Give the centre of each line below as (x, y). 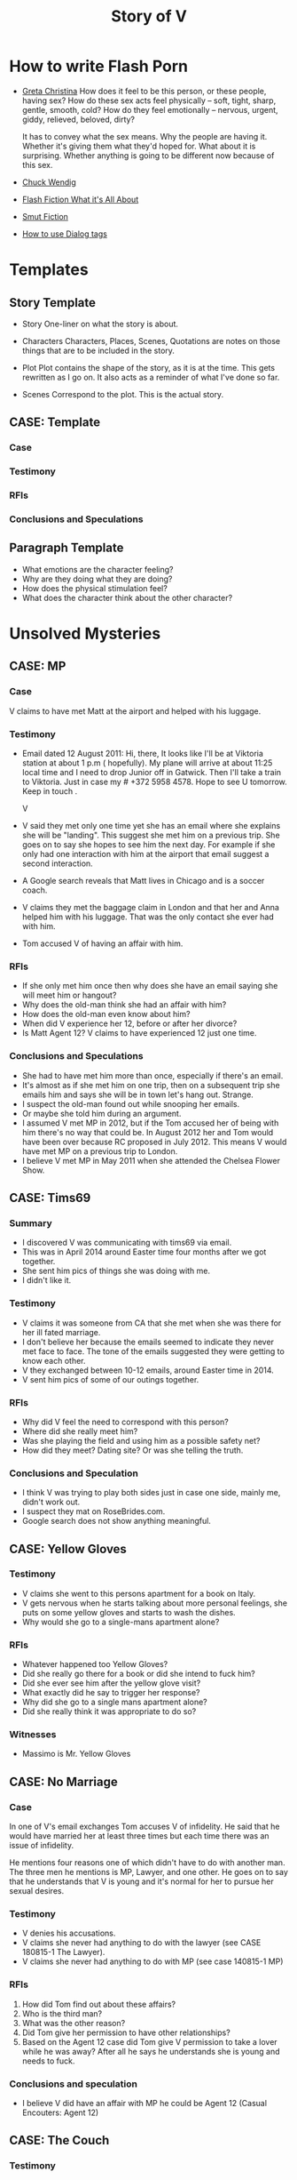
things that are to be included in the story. (98, 350)
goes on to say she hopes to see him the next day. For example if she (148, 845)
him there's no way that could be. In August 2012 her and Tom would (148, 1132)
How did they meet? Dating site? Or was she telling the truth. (133, 1450)
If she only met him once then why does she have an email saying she (150, 986)
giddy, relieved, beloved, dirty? (78, 119)
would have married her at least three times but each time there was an (139, 1836)
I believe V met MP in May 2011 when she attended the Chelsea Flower (151, 1160)
